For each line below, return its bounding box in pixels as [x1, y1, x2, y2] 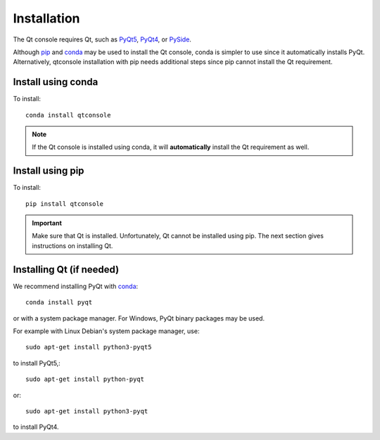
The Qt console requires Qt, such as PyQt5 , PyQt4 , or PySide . [13, 35, 191, 44]
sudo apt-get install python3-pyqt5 [25, 343, 152, 351]
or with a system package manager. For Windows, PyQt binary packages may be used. [13, 313, 265, 323]
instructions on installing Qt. [32, 241, 113, 250]
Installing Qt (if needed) [13, 264, 120, 276]
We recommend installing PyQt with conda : [13, 282, 139, 290]
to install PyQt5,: [13, 358, 61, 367]
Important [32, 219, 63, 228]
